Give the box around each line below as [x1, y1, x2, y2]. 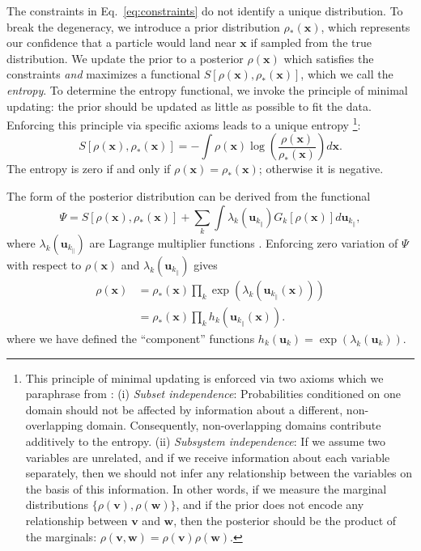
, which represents [321, 18, 410, 35]
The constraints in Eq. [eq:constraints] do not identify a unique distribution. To [6, 2, 403, 19]
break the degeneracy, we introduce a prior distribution [6, 18, 280, 35]
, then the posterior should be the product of [173, 511, 397, 528]
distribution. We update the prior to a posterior [6, 49, 244, 66]
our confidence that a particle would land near [6, 34, 236, 51]
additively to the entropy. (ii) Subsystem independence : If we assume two [25, 432, 386, 449]
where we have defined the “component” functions [6, 329, 255, 346]
